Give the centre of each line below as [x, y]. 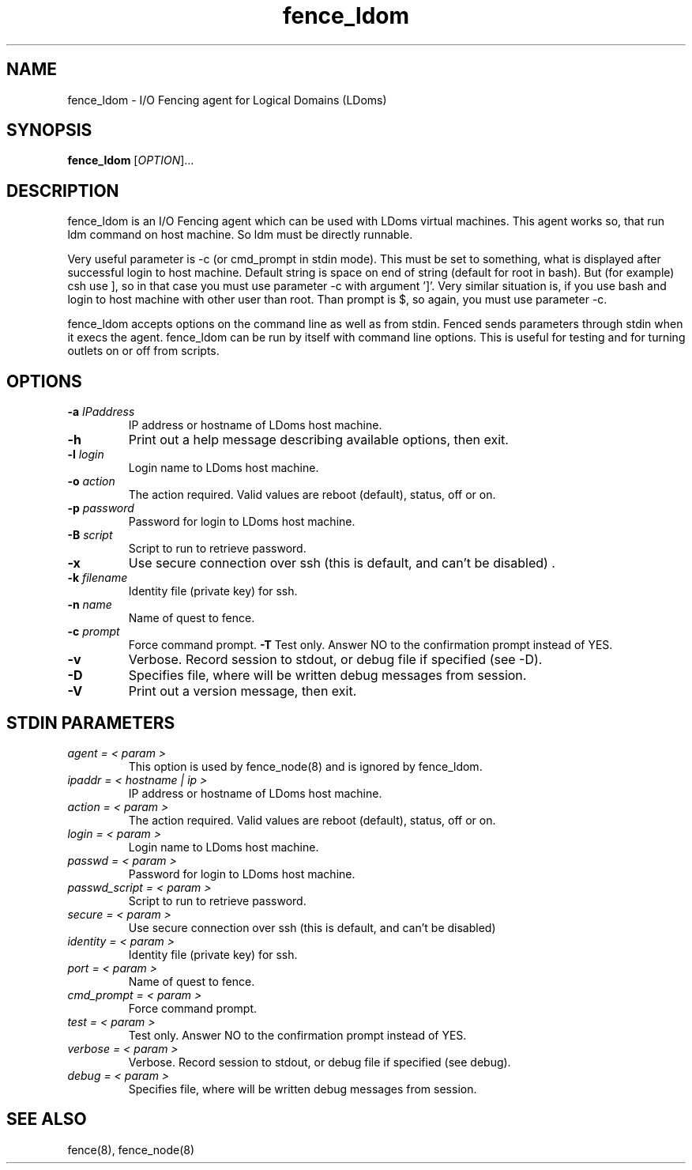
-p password [101, 508]
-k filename [98, 578]
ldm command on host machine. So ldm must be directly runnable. [240, 235]
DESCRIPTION [63, 191]
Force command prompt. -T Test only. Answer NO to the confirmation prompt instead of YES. [370, 645]
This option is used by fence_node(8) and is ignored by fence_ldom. [305, 766]
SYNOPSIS [49, 130]
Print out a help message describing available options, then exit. [318, 440]
